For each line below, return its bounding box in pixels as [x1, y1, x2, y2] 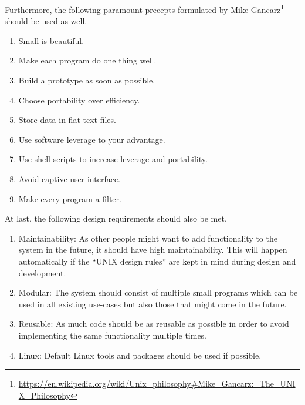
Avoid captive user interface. [18, 173, 121, 185]
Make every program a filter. [18, 192, 121, 205]
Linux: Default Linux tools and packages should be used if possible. [18, 349, 262, 361]
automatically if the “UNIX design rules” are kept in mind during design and [18, 255, 296, 267]
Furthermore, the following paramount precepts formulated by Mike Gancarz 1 [5, 2, 284, 15]
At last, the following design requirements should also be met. [5, 212, 227, 225]
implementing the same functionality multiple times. [18, 329, 207, 341]
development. [18, 266, 66, 279]
